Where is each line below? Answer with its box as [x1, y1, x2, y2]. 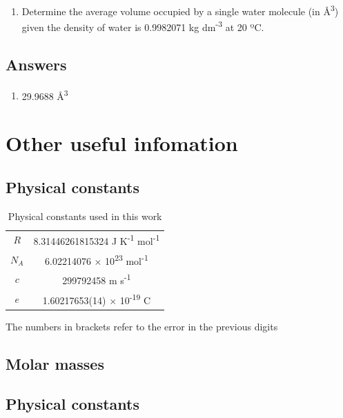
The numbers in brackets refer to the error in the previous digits [6, 319, 278, 333]
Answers [6, 53, 67, 74]
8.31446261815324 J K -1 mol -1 [33, 232, 160, 248]
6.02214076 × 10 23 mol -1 [45, 251, 148, 268]
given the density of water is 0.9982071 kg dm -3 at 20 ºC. [21, 18, 264, 34]
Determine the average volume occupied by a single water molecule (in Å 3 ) [21, 2, 339, 18]
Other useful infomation [6, 129, 238, 157]
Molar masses [6, 352, 104, 374]
